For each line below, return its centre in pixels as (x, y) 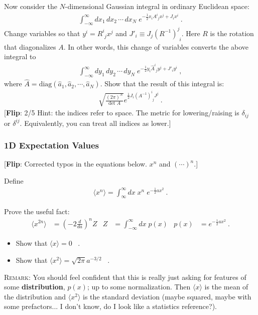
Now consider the (31, 6)
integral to (20, 56)
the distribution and (35, 296)
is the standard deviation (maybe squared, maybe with (167, 296)
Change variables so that (42, 33)
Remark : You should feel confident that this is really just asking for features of (125, 277)
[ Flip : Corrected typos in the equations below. (76, 164)
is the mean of (226, 287)
